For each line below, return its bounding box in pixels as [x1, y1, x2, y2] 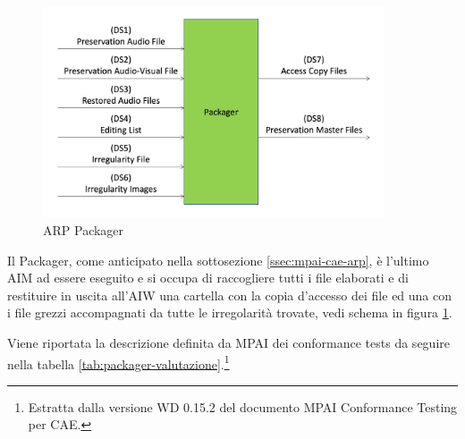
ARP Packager [43, 220, 124, 239]
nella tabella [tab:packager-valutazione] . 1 [7, 351, 230, 373]
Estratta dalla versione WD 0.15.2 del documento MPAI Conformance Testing [28, 397, 458, 416]
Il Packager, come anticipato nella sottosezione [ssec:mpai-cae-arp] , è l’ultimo [7, 250, 429, 269]
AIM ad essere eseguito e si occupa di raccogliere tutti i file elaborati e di [7, 268, 409, 287]
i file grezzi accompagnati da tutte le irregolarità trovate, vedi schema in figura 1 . [7, 303, 452, 322]
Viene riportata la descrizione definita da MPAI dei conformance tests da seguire [7, 333, 450, 351]
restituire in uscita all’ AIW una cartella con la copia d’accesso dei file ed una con [7, 285, 452, 304]
